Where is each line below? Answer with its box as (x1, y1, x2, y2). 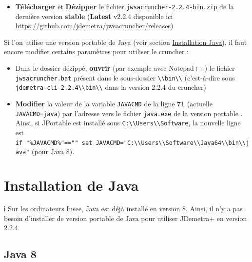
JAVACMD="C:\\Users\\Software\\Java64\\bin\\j (96, 139, 250, 146)
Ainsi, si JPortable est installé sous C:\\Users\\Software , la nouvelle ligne (15, 118, 241, 128)
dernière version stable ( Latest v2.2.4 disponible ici (15, 11, 173, 21)
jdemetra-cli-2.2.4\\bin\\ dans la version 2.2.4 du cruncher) (15, 82, 207, 92)
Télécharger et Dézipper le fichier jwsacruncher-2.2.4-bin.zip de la (15, 1, 234, 11)
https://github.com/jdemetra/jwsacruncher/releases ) (15, 20, 174, 31)
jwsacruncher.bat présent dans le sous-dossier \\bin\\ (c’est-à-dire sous (15, 72, 235, 82)
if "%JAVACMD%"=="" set (15, 139, 93, 146)
